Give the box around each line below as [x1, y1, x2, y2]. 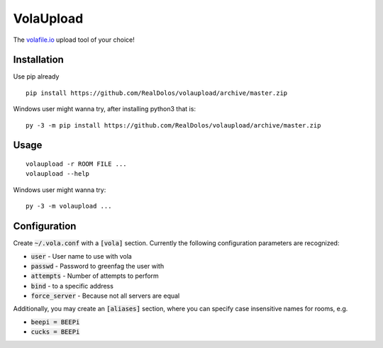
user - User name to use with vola [30, 252, 133, 260]
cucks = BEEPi [30, 328, 80, 336]
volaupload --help [26, 170, 90, 178]
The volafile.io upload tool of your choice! [13, 35, 135, 44]
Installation [13, 54, 64, 66]
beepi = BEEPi [30, 318, 80, 326]
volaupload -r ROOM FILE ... [26, 160, 127, 168]
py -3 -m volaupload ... [26, 202, 112, 211]
